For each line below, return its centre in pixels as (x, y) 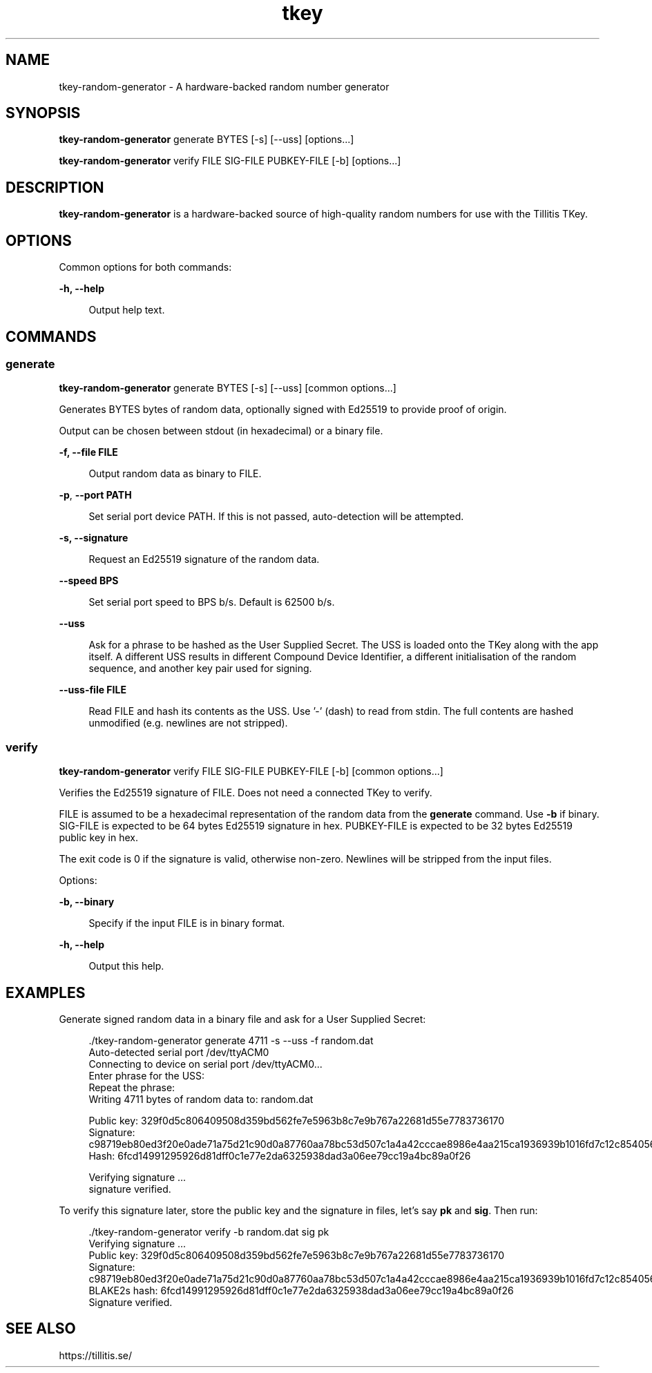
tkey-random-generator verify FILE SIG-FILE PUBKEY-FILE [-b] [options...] (230, 161)
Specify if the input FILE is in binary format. (187, 923)
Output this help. (126, 966)
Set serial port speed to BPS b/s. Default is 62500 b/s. (212, 602)
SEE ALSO (41, 1329)
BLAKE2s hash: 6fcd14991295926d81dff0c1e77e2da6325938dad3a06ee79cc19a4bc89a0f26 (301, 1290)
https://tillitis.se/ (96, 1355)
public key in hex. (98, 838)
